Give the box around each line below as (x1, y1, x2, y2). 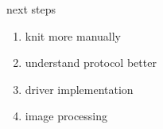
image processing (25, 107, 108, 124)
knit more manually (25, 27, 122, 44)
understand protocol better (25, 54, 157, 71)
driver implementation (25, 80, 134, 97)
